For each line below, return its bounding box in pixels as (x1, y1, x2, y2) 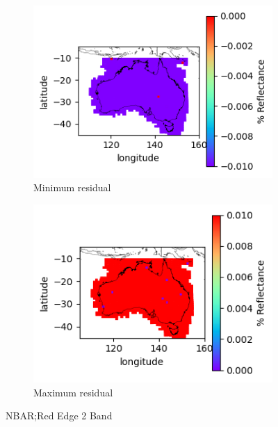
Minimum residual (33, 180, 111, 195)
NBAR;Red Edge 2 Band (6, 408, 113, 423)
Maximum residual (33, 385, 113, 399)
